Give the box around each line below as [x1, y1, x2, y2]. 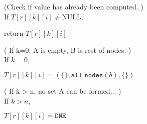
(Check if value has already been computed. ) [4, 1, 143, 11]
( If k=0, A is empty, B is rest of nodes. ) [4, 44, 131, 55]
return [4, 28, 24, 38]
